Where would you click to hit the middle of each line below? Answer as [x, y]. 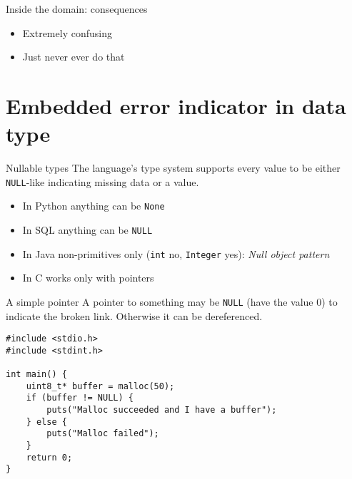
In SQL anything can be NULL [87, 230]
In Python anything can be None [94, 206]
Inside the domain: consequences [77, 9]
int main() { [36, 375]
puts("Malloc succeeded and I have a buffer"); [162, 410]
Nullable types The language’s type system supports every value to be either [173, 168]
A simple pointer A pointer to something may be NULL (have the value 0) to [172, 301]
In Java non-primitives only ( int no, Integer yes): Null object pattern [176, 253]
